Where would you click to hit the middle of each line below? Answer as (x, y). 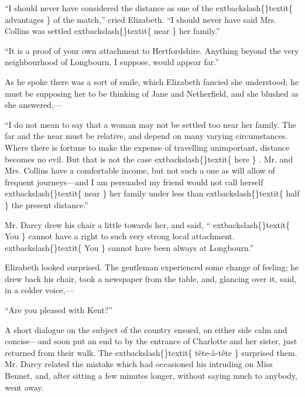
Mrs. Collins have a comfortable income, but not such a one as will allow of (140, 170)
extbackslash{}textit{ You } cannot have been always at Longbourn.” (129, 247)
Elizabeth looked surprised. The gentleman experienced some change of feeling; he (152, 267)
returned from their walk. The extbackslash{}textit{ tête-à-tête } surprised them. (151, 352)
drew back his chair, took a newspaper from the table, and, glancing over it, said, (151, 278)
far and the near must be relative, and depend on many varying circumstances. (146, 136)
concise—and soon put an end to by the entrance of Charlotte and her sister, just (151, 341)
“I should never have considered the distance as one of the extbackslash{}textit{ (149, 8)
